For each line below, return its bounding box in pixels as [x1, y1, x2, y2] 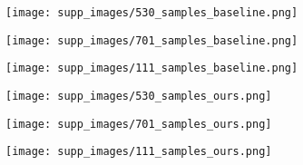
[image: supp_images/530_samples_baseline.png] [5, 6, 298, 19]
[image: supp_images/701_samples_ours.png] [5, 117, 272, 131]
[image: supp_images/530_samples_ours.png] [5, 89, 272, 102]
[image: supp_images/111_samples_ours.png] [5, 145, 272, 159]
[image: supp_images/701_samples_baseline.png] [5, 34, 298, 47]
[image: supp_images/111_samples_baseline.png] [5, 62, 298, 75]
